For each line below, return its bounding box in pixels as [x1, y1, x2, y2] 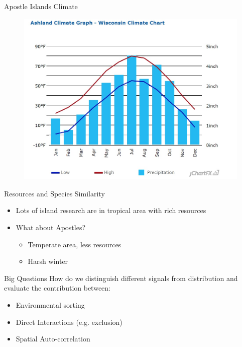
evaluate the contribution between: [4, 283, 110, 293]
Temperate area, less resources [28, 239, 122, 249]
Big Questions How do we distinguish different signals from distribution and [4, 272, 238, 283]
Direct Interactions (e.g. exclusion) [16, 316, 123, 327]
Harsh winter [28, 256, 68, 266]
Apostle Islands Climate [4, 1, 78, 11]
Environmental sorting [16, 299, 85, 310]
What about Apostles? [16, 222, 86, 233]
